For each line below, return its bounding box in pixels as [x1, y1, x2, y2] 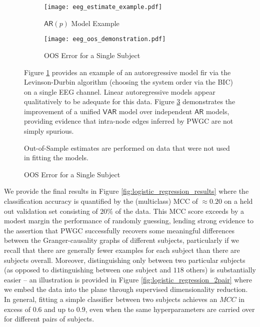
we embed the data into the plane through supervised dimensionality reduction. [4, 284, 248, 294]
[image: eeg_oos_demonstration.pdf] [44, 36, 166, 43]
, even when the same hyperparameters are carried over [85, 303, 255, 314]
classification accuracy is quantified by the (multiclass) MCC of [4, 196, 198, 206]
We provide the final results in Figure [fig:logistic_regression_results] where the [4, 186, 249, 196]
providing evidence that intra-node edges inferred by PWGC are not [24, 116, 233, 126]
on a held [224, 196, 253, 206]
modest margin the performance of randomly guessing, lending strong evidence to [4, 215, 254, 226]
